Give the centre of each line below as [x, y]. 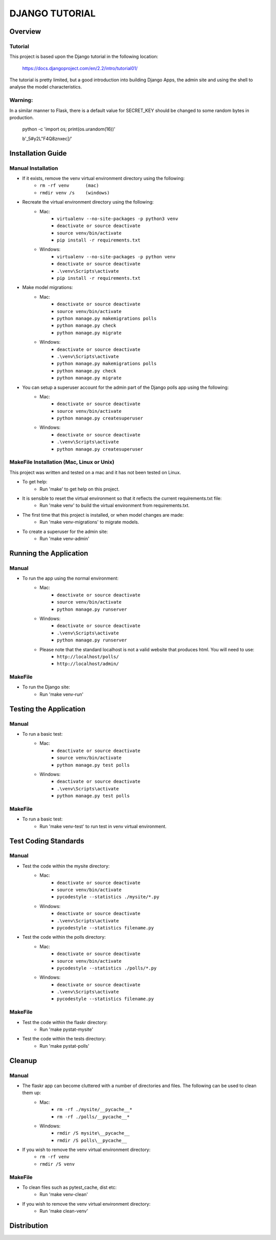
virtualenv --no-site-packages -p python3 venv [118, 218]
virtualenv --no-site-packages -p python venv [116, 257]
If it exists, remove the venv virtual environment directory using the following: [103, 178]
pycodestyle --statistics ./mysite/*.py [108, 897]
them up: [32, 1093]
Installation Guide [38, 153]
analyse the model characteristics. [45, 87]
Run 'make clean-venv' [64, 1211]
